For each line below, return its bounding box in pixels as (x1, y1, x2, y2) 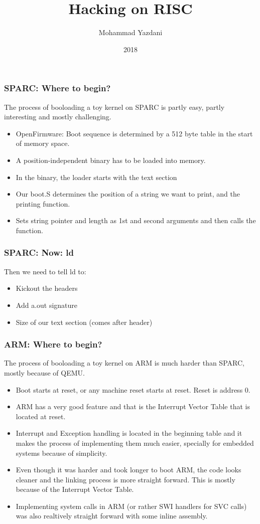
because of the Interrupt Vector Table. (16, 484, 134, 494)
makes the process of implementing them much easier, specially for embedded (16, 437, 254, 448)
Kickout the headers (16, 283, 78, 293)
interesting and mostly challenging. (4, 111, 111, 122)
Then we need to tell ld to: (4, 266, 86, 276)
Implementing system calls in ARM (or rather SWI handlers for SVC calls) (16, 500, 247, 511)
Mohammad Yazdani (98, 27, 163, 38)
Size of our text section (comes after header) (16, 316, 153, 327)
